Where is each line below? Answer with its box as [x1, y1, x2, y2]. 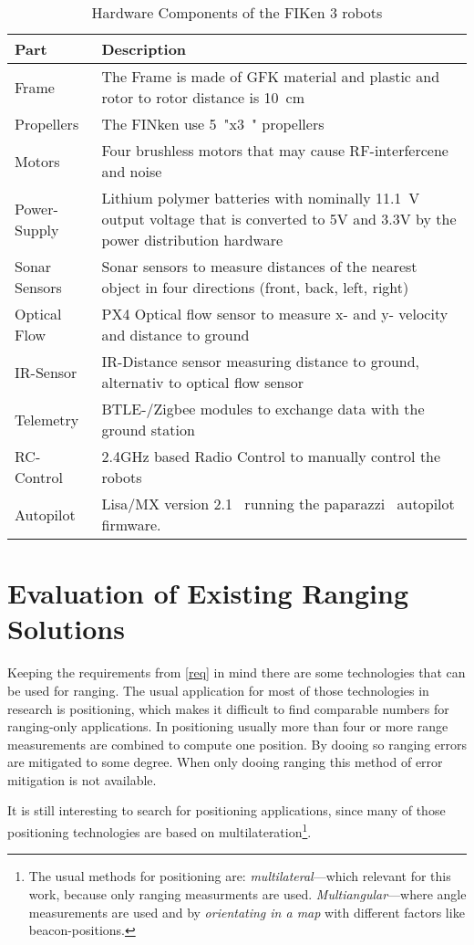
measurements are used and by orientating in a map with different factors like [28, 902, 465, 921]
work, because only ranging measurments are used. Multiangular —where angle [28, 884, 467, 903]
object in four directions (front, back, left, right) [101, 277, 409, 298]
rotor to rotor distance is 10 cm [101, 87, 305, 108]
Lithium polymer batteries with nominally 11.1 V [101, 187, 420, 208]
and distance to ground [101, 324, 250, 345]
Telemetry [15, 408, 79, 430]
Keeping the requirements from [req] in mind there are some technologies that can [7, 663, 466, 682]
